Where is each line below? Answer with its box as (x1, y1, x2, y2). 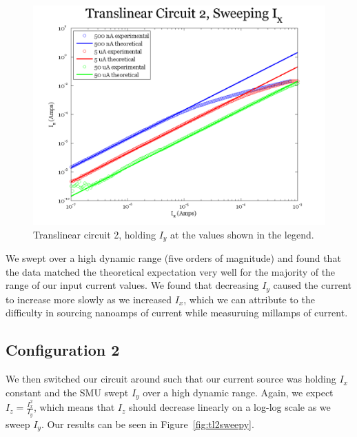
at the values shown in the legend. (170, 227, 314, 241)
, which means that (34, 400, 115, 414)
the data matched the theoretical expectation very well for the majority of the (6, 264, 336, 278)
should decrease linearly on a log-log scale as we (129, 400, 331, 414)
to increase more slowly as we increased (6, 292, 172, 306)
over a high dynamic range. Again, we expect (143, 385, 334, 399)
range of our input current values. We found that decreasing (6, 278, 259, 292)
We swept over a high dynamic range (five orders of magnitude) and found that (6, 251, 341, 265)
